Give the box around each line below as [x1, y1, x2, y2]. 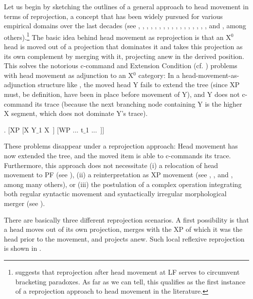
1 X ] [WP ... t [38, 124, 84, 134]
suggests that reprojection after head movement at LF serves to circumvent [15, 266, 240, 277]
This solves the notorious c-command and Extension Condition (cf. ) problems [4, 60, 237, 71]
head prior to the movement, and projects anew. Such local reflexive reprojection [4, 233, 245, 243]
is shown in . [4, 243, 41, 253]
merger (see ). [4, 198, 45, 208]
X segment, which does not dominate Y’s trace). [4, 108, 148, 118]
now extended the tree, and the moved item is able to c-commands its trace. [4, 150, 231, 160]
